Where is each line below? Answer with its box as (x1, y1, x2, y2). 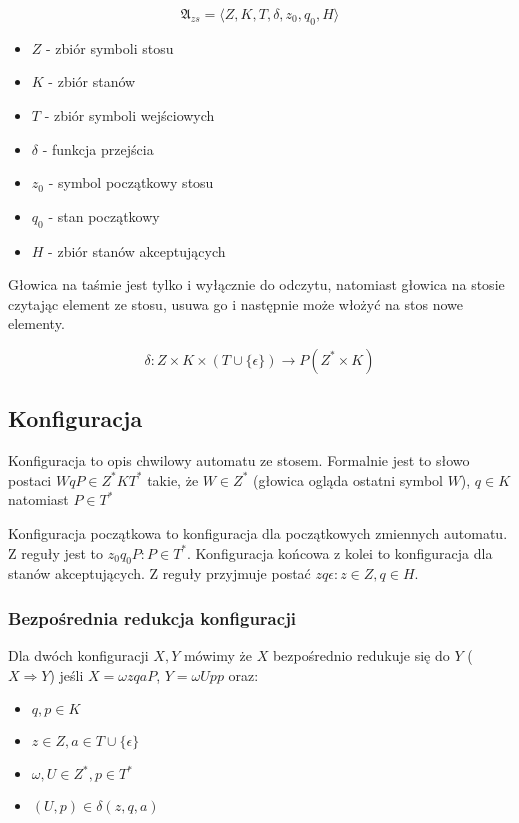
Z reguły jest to (8, 542, 104, 563)
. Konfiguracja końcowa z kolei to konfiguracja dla (187, 542, 493, 563)
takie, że (147, 469, 199, 490)
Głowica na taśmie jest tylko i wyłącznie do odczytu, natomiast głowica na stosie (8, 274, 505, 295)
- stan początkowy (48, 205, 160, 226)
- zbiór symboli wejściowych (44, 104, 215, 125)
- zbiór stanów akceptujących (48, 240, 226, 261)
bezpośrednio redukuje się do (272, 645, 450, 666)
